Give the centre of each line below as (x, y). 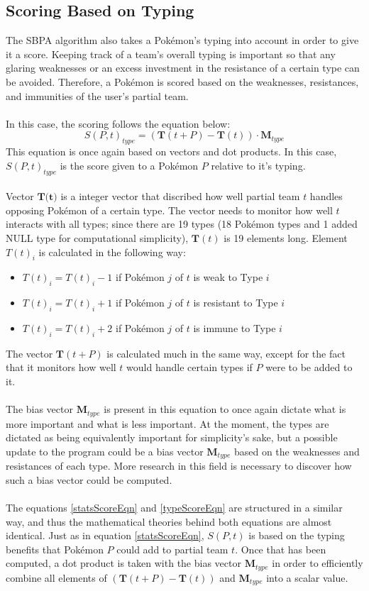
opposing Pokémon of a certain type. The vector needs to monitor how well (169, 210)
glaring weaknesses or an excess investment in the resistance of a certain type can (183, 68)
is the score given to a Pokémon (129, 165)
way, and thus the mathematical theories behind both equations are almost (169, 521)
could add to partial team (172, 549)
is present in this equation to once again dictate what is (225, 409)
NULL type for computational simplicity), (97, 237)
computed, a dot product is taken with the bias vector (123, 563)
